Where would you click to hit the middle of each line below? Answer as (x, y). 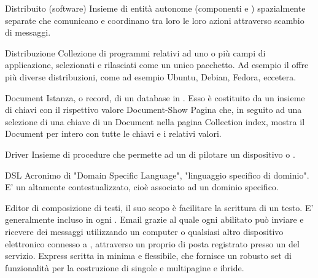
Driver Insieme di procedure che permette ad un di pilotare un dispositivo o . (150, 154)
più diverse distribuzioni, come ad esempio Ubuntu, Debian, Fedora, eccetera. (151, 76)
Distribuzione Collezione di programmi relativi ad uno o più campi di (135, 52)
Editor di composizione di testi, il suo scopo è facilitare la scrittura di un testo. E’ (159, 207)
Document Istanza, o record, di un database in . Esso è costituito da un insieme (155, 97)
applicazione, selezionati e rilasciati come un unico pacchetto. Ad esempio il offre (157, 65)
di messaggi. (28, 32)
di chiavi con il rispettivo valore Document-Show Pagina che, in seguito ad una (153, 110)
